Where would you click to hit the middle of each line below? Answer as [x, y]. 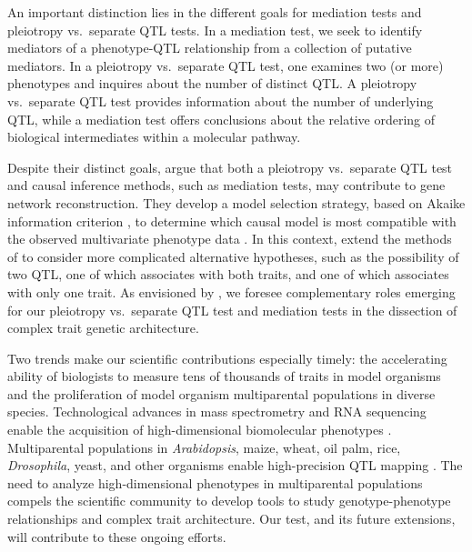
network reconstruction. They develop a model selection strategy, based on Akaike [236, 202]
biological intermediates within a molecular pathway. [154, 137]
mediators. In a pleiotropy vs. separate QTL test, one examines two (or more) [226, 65]
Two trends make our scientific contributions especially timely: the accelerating [227, 358]
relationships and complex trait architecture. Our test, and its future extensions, [231, 519]
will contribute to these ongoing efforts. [117, 536]
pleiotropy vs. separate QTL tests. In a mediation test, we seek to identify [215, 30]
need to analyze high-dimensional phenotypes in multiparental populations [215, 482]
